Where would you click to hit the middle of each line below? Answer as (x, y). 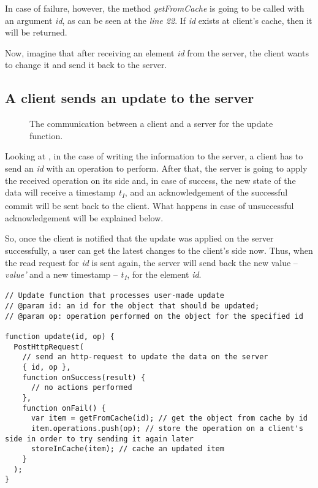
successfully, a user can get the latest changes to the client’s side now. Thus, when (159, 250)
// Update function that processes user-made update (115, 296)
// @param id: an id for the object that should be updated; (132, 306)
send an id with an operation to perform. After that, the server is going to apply (156, 168)
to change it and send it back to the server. (86, 65)
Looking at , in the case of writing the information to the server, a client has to (154, 156)
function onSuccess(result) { (84, 377)
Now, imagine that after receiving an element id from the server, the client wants (157, 52)
